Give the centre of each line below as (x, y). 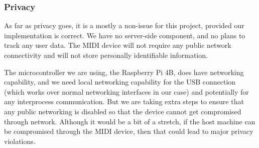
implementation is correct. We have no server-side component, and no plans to (125, 35)
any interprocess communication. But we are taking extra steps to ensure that (124, 101)
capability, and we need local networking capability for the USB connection (120, 82)
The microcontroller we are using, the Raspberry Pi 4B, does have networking (124, 72)
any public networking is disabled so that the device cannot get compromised (123, 111)
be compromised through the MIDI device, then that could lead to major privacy (129, 131)
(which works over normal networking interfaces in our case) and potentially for (126, 91)
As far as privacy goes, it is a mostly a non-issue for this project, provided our (124, 25)
